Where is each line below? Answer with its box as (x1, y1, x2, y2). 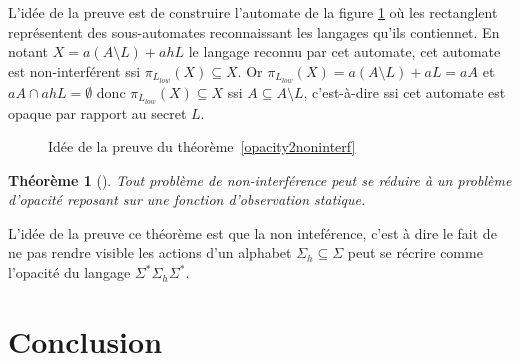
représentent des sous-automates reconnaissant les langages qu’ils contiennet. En (8, 21, 500, 42)
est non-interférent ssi (8, 60, 141, 81)
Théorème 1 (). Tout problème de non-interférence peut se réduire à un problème (8, 169, 512, 190)
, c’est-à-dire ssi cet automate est (303, 81, 506, 102)
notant (8, 41, 49, 62)
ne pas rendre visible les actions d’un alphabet (8, 242, 292, 263)
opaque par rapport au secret (8, 102, 187, 123)
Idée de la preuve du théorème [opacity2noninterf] (48, 136, 356, 157)
